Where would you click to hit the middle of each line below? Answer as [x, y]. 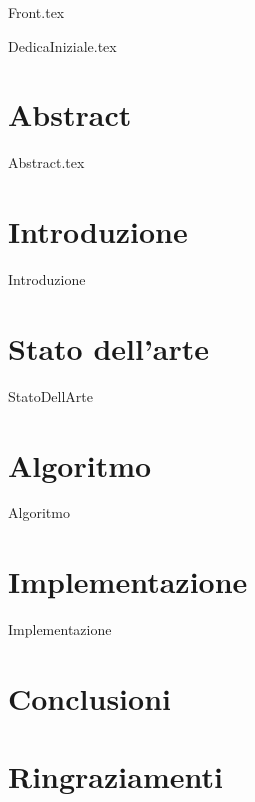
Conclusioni [89, 697]
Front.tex [36, 12]
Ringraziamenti [115, 776]
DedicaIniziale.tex [62, 45]
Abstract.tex [46, 162]
